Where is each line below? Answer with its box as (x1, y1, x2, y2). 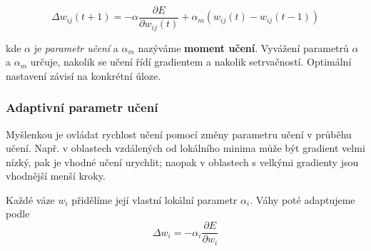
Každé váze (6, 192, 55, 207)
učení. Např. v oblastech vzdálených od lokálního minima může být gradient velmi (6, 140, 365, 155)
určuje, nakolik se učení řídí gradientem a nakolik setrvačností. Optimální (30, 54, 352, 69)
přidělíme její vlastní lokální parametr (71, 192, 238, 207)
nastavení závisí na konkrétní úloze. (6, 68, 161, 83)
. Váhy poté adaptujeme (250, 192, 355, 207)
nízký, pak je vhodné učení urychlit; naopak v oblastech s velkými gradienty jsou (6, 154, 359, 169)
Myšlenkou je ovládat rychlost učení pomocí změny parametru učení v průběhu (6, 126, 352, 141)
